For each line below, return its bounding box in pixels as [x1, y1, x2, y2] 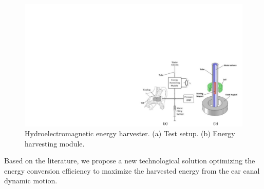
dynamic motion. [4, 175, 58, 186]
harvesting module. [25, 138, 85, 149]
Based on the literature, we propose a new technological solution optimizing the [4, 155, 255, 166]
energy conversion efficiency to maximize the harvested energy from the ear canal [4, 165, 260, 176]
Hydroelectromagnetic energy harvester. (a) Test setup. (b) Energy [25, 128, 235, 139]
